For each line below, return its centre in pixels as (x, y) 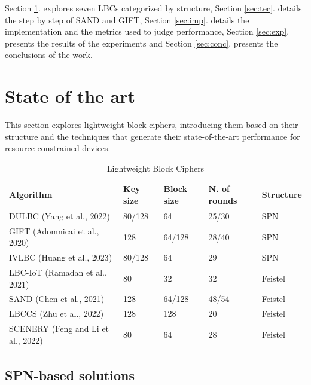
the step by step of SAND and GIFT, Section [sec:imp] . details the (127, 19)
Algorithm (31, 195)
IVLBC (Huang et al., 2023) (61, 257)
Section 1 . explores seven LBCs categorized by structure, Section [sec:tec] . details (153, 8)
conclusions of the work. (49, 55)
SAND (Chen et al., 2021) (57, 299)
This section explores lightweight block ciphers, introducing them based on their (152, 125)
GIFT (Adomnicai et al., (54, 230)
